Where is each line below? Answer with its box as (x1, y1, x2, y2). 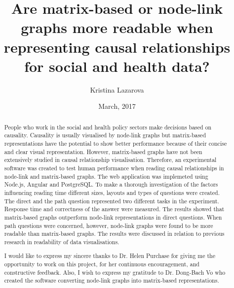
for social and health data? (24, 56, 210, 76)
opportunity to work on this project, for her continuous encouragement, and (4, 260, 199, 268)
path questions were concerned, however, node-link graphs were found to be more (4, 221, 213, 229)
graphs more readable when (21, 17, 213, 37)
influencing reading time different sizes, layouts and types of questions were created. (4, 188, 220, 196)
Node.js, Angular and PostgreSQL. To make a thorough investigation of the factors (4, 180, 218, 189)
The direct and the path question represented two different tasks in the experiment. (4, 196, 219, 205)
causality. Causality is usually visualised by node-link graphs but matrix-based (4, 131, 206, 139)
